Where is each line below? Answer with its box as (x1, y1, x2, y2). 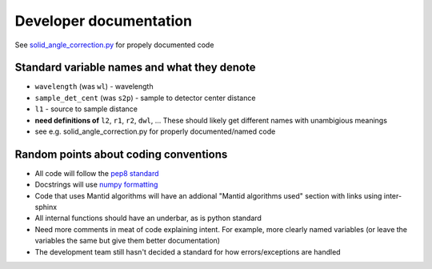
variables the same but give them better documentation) (34, 236, 220, 246)
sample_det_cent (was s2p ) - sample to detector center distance (34, 93, 256, 102)
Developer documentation (14, 12, 192, 30)
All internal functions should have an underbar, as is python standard (34, 213, 262, 223)
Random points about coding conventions (14, 147, 228, 161)
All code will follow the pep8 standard (34, 168, 159, 178)
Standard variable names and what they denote (14, 61, 256, 74)
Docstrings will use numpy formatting (34, 180, 158, 190)
